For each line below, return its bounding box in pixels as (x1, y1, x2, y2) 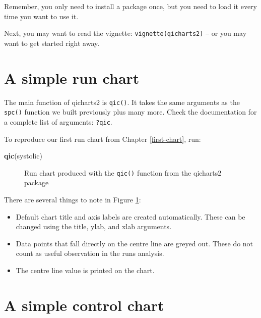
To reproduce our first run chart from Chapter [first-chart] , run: (4, 133, 201, 144)
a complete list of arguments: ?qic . (4, 116, 112, 127)
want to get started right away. (4, 37, 100, 48)
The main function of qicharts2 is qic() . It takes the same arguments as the (4, 96, 240, 107)
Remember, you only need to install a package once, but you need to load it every (4, 1, 257, 11)
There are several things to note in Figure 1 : (4, 194, 141, 204)
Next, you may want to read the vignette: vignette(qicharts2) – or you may (4, 28, 247, 38)
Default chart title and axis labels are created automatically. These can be (16, 211, 245, 222)
